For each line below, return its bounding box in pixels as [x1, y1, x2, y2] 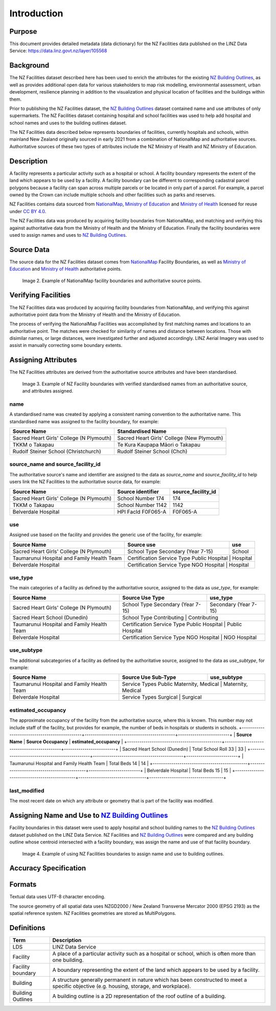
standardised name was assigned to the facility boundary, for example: [9, 418, 159, 424]
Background [9, 61, 50, 70]
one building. [52, 956, 84, 963]
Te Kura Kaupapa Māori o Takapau [117, 441, 200, 448]
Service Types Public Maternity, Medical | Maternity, [122, 680, 248, 687]
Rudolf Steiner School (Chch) [117, 448, 188, 455]
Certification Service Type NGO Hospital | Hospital [127, 561, 249, 568]
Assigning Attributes [9, 356, 77, 364]
